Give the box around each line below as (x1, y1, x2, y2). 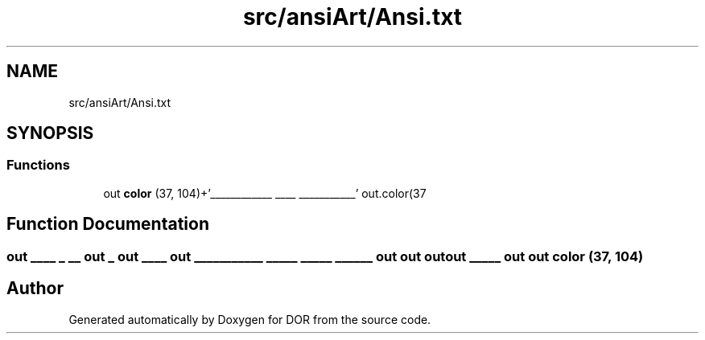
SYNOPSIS (6, 123, 94, 144)
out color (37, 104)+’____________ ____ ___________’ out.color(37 (103, 186, 427, 200)
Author (6, 278, 64, 299)
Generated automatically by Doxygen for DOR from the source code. (68, 312, 431, 326)
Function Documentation (6, 214, 209, 235)
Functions (6, 157, 70, 174)
